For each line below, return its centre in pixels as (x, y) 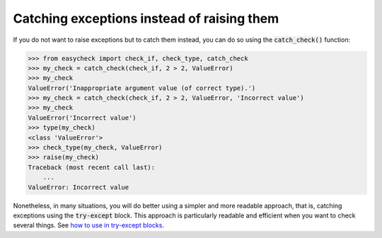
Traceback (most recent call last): (92, 167)
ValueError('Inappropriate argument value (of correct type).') (142, 88)
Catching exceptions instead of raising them (146, 18)
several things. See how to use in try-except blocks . (88, 225)
